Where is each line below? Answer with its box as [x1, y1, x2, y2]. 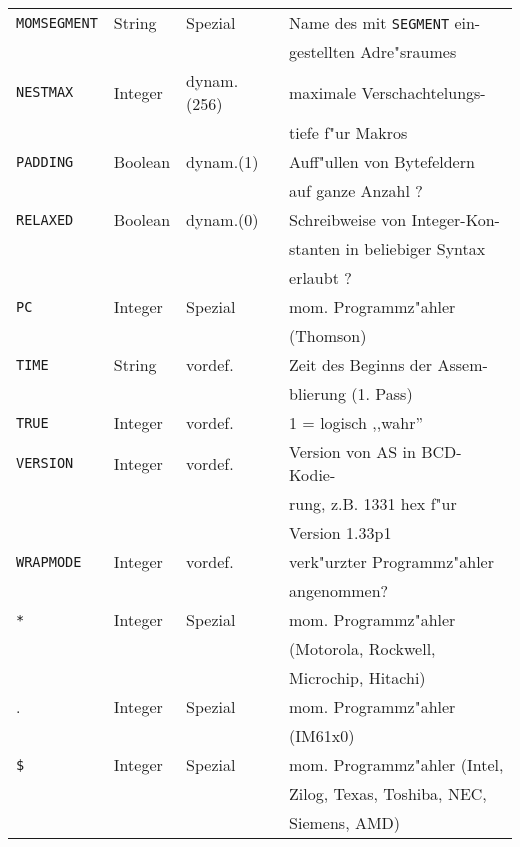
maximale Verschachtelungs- [289, 80, 486, 104]
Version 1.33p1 [289, 521, 392, 544]
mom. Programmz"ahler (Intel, [289, 753, 504, 776]
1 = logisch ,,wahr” [289, 411, 423, 434]
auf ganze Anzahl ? [289, 179, 423, 202]
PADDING [16, 153, 74, 170]
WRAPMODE [16, 553, 82, 570]
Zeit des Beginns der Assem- [289, 353, 488, 376]
